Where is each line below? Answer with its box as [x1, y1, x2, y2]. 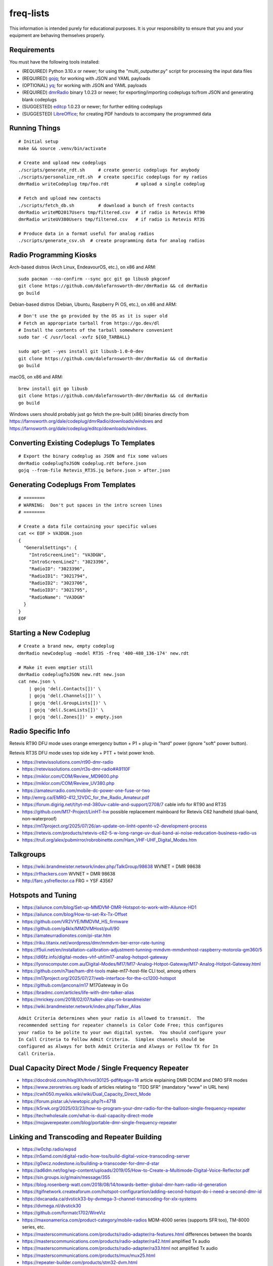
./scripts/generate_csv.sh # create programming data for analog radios [18, 238, 205, 244]
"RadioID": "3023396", [28, 566, 85, 572]
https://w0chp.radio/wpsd [22, 1146, 77, 1152]
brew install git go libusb [18, 385, 88, 391]
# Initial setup [18, 138, 59, 144]
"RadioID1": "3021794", [28, 573, 88, 579]
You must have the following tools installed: [9, 59, 100, 65]
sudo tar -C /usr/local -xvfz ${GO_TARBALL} [18, 334, 131, 340]
